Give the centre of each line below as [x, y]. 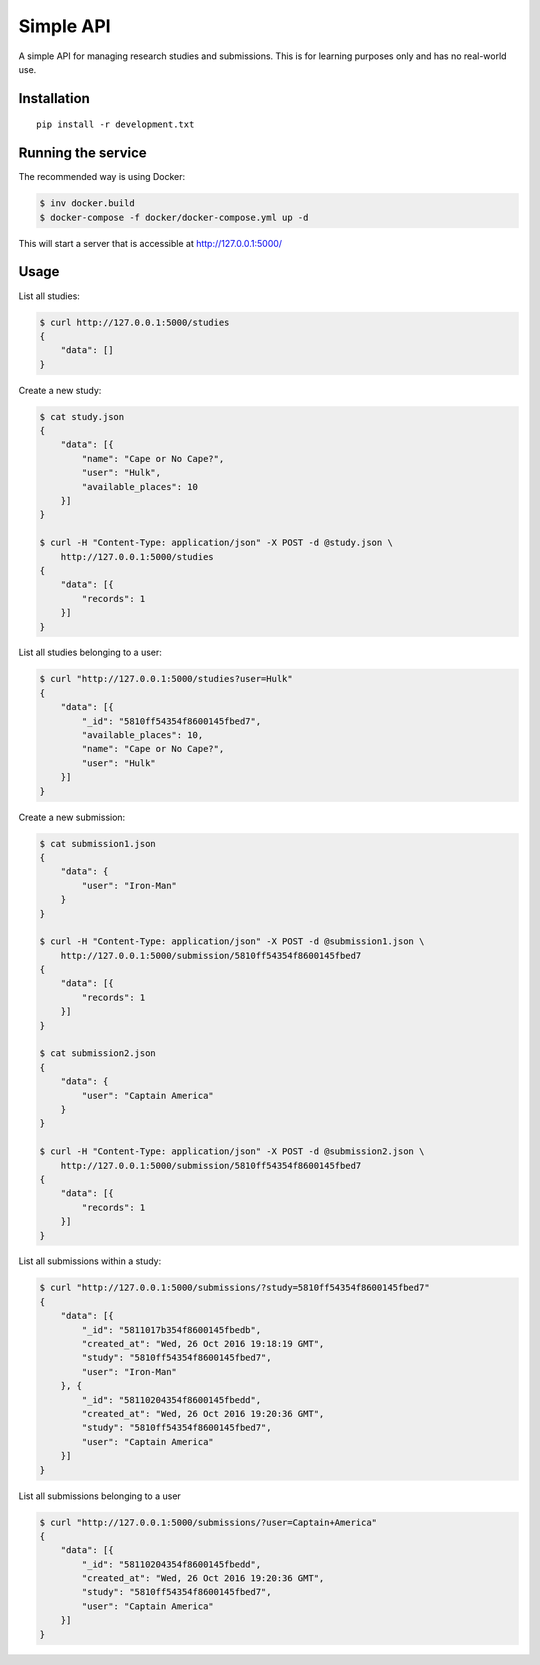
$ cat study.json [82, 416]
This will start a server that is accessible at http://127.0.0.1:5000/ [150, 243]
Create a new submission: [72, 817]
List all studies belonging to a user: [90, 652]
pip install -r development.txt [115, 124]
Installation [54, 98]
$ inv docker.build [87, 203]
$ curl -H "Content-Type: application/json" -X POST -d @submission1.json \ [232, 941]
